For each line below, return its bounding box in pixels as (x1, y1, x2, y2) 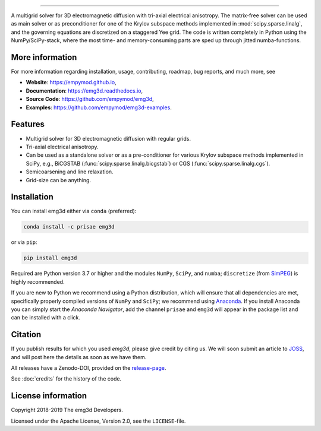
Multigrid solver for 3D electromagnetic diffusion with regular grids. (26, 135, 191, 142)
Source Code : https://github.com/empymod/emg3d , (26, 96, 154, 103)
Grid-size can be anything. (26, 176, 92, 183)
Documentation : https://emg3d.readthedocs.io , (26, 87, 143, 94)
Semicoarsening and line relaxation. (26, 168, 114, 175)
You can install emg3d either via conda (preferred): (11, 208, 137, 215)
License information (11, 391, 87, 401)
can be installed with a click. (11, 314, 80, 321)
